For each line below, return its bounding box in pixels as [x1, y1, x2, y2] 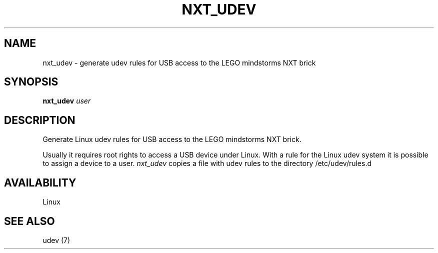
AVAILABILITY [4, 176, 76, 189]
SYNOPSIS [4, 75, 58, 88]
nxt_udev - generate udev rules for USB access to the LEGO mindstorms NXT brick [42, 58, 316, 67]
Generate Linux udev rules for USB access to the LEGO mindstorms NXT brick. [42, 135, 301, 144]
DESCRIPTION [4, 113, 75, 126]
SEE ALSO [4, 214, 55, 227]
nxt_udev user [42, 96, 91, 105]
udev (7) [42, 235, 70, 244]
